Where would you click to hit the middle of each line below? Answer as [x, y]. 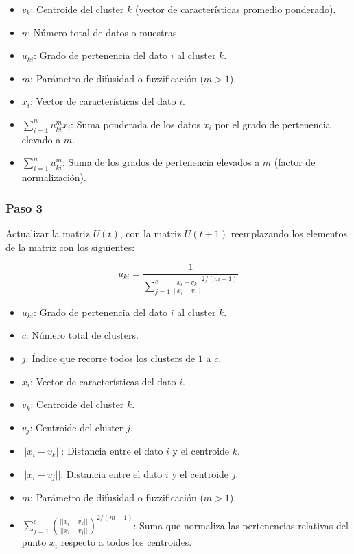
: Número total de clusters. [82, 335]
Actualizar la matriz [48, 233]
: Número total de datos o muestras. [104, 32]
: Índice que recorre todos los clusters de [110, 358]
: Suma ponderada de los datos [135, 124]
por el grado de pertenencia [273, 124]
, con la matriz [151, 233]
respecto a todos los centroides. [126, 542]
